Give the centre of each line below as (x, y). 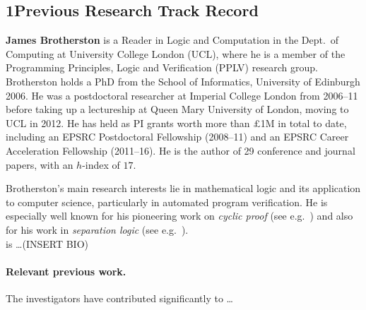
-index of (101, 164)
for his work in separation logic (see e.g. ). (97, 229)
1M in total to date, (303, 123)
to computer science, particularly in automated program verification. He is (167, 202)
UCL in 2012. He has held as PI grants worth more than (128, 123)
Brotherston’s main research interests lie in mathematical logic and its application (183, 188)
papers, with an (40, 164)
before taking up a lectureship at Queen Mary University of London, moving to (177, 109)
